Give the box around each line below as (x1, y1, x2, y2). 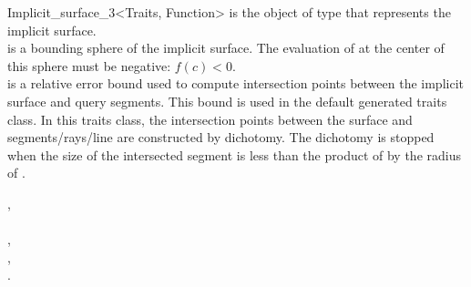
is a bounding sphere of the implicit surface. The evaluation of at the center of (7, 38, 445, 57)
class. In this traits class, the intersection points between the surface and (7, 109, 413, 128)
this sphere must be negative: (7, 56, 171, 75)
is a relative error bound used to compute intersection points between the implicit (7, 74, 464, 93)
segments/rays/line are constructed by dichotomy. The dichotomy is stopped (7, 128, 435, 147)
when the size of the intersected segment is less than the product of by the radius (7, 145, 461, 164)
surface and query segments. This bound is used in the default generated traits (7, 91, 447, 110)
